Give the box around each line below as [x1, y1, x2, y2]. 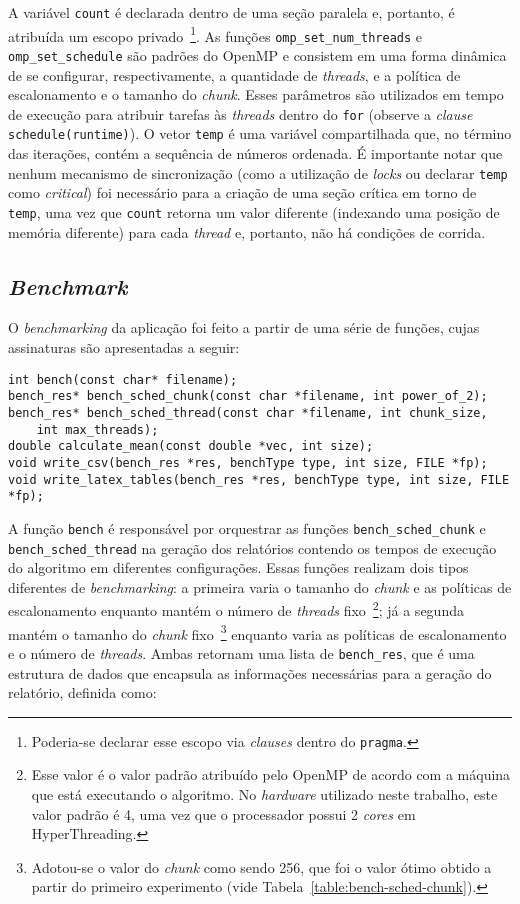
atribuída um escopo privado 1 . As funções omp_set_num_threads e [8, 22, 423, 46]
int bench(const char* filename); [8, 372, 238, 387]
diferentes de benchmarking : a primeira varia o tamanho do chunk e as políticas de [8, 576, 512, 597]
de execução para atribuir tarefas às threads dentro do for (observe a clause [8, 103, 473, 124]
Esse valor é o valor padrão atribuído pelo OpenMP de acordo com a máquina [31, 764, 511, 785]
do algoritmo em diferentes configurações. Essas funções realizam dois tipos [8, 557, 469, 578]
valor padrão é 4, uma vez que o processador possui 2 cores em [31, 803, 416, 824]
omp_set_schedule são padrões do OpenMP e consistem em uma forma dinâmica [8, 44, 507, 65]
